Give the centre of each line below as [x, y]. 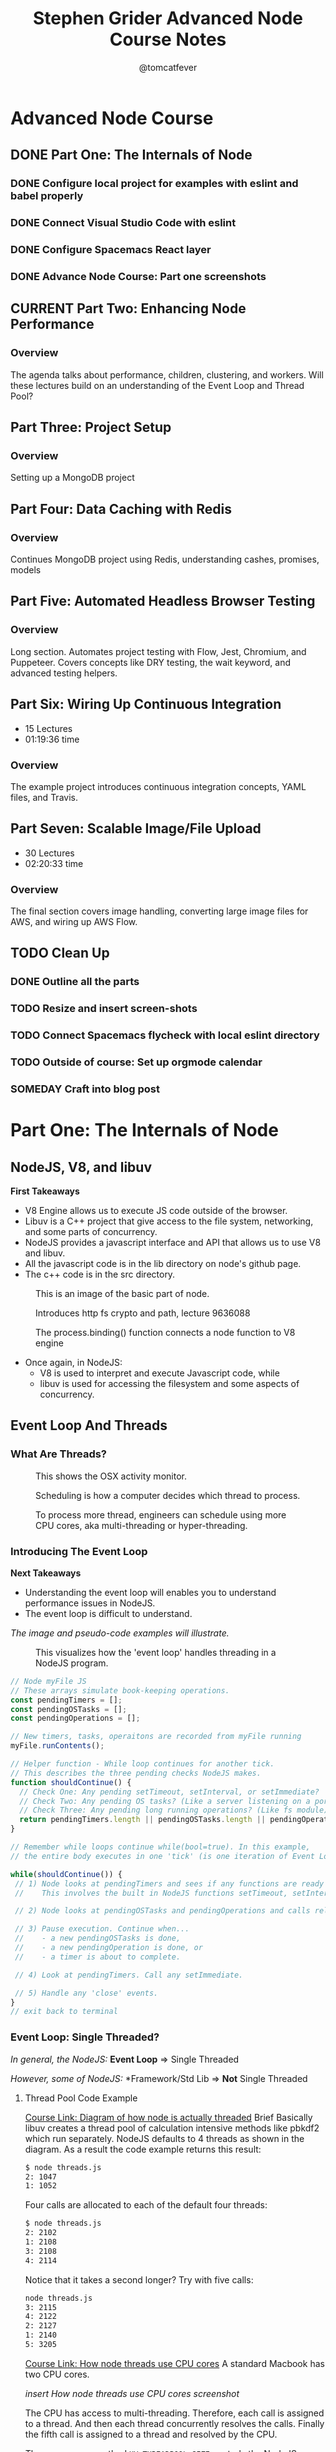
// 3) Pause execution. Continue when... [102, 1929]
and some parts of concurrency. [91, 1231]
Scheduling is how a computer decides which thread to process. [168, 1495]
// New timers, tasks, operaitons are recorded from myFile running [156, 1737]
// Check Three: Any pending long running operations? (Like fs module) [174, 1810]
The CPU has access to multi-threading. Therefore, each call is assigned [174, 2413]
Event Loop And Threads [89, 1425]
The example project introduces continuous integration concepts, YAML [158, 786]
